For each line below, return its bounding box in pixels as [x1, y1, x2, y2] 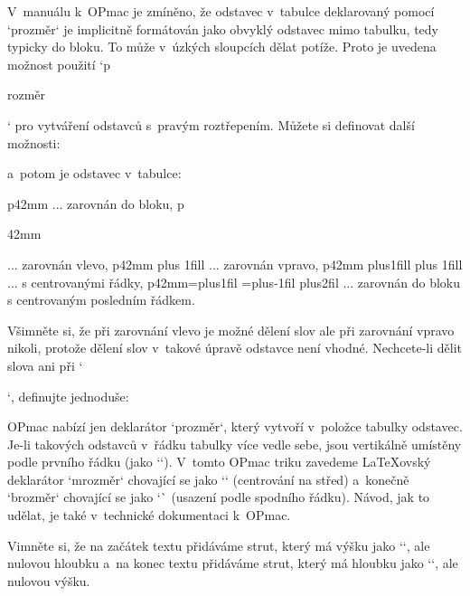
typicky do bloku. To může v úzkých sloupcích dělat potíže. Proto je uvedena [7, 37, 437, 56]
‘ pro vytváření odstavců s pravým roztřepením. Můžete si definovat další [7, 115, 415, 134]
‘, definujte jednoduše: [7, 386, 129, 405]
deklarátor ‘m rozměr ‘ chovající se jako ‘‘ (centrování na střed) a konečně [7, 469, 409, 488]
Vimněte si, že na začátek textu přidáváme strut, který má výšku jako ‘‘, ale [7, 535, 430, 554]
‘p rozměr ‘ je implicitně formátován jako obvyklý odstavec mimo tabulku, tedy [7, 19, 439, 38]
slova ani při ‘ [7, 355, 83, 374]
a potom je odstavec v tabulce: [7, 164, 182, 183]
